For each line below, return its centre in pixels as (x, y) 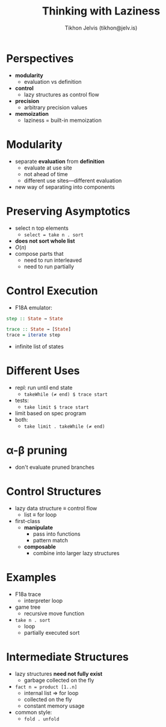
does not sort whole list (45, 241)
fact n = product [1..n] (46, 687)
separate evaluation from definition (60, 161)
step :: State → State (35, 319)
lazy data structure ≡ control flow (56, 508)
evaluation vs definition (53, 81)
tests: (22, 401)
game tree (28, 607)
